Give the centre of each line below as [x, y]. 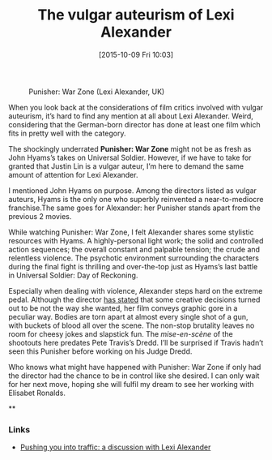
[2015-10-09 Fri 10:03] [136, 54]
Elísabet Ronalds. [37, 393]
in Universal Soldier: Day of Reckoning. [73, 275]
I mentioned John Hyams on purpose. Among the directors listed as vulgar [133, 190]
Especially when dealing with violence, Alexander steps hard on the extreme [136, 290]
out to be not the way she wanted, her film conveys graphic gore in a [123, 308]
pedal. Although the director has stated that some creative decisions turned [134, 299]
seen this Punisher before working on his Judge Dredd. [100, 351]
